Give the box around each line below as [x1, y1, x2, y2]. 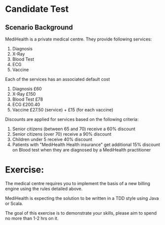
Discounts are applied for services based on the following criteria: [5, 116, 139, 122]
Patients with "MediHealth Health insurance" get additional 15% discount [12, 142, 160, 148]
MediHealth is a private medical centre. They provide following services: [5, 36, 152, 42]
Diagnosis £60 [12, 86, 42, 92]
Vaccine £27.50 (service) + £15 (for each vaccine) [12, 107, 113, 112]
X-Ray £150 [12, 91, 36, 97]
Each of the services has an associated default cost [5, 76, 110, 82]
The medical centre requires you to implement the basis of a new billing [5, 180, 150, 186]
